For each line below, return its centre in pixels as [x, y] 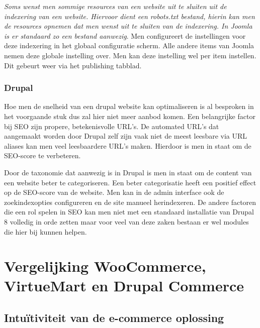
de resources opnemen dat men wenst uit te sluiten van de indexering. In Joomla [128, 26]
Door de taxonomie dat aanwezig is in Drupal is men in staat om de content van [128, 172]
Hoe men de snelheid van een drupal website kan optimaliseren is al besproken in [129, 106]
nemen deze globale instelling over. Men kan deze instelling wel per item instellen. [130, 55]
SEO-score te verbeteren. [42, 155]
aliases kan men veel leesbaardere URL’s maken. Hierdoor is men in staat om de [128, 145]
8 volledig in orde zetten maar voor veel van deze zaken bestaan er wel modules [126, 221]
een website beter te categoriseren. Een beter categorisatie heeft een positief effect [130, 182]
